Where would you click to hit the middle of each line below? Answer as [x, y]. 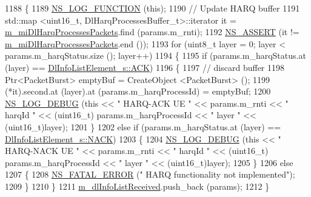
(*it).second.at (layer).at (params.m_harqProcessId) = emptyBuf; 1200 [138, 91]
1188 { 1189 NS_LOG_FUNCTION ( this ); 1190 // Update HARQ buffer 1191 [152, 8]
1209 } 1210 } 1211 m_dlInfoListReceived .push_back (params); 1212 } [137, 186]
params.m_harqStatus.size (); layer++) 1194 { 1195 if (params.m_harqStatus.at [155, 55]
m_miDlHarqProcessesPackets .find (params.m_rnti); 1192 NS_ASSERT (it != [152, 32]
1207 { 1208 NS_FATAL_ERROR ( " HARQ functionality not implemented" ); [150, 174]
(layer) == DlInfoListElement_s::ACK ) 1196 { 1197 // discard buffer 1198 [145, 67]
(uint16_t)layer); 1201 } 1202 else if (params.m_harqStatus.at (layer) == [143, 126]
